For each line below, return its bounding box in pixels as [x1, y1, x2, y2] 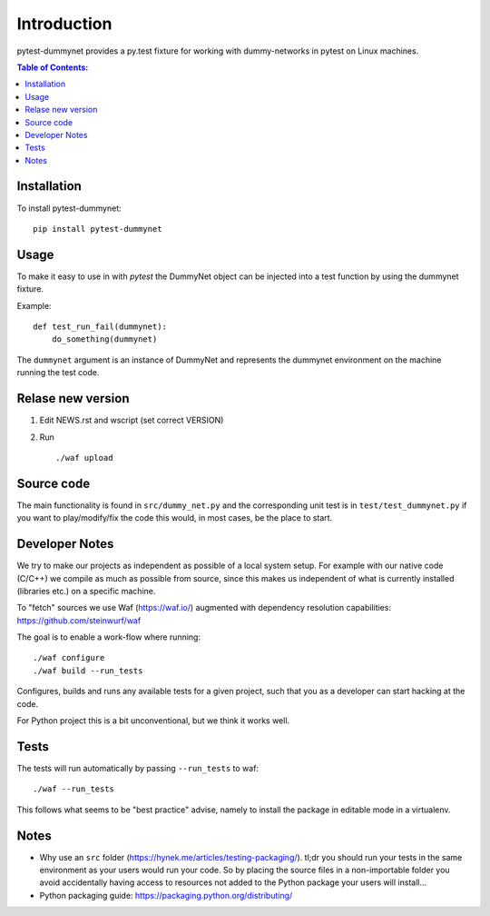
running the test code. [16, 367, 100, 378]
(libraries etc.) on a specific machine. [16, 585, 156, 596]
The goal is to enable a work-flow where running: [16, 632, 201, 642]
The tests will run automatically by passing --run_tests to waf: [16, 762, 259, 773]
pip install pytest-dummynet [33, 224, 162, 234]
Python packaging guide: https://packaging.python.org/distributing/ [39, 890, 293, 901]
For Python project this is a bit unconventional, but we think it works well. [16, 715, 290, 726]
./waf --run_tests [33, 784, 115, 794]
